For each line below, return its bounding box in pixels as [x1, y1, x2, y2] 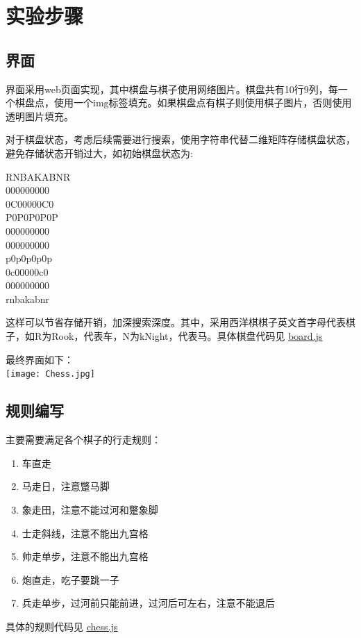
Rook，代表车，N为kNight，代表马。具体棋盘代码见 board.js [51, 329, 323, 343]
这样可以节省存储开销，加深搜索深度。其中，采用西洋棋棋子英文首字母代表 [6, 315, 346, 329]
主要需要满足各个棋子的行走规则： [6, 432, 161, 447]
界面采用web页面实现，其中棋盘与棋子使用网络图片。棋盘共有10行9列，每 [6, 81, 338, 96]
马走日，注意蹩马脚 [22, 479, 110, 493]
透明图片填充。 [6, 108, 74, 123]
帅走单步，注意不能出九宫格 [22, 549, 149, 564]
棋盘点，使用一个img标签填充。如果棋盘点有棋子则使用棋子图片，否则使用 [15, 95, 352, 110]
